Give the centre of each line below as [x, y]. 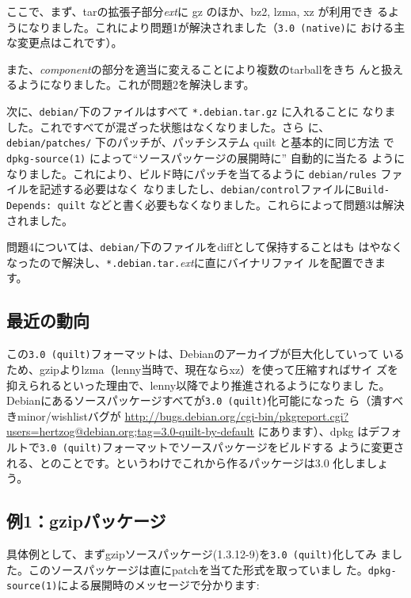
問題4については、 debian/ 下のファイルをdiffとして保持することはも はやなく [205, 247]
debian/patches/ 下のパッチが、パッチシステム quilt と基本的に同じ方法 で [200, 142]
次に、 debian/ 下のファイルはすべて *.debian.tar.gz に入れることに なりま [201, 111]
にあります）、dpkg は [313, 431]
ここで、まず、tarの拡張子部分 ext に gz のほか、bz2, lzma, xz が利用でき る [198, 11]
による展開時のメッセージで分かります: [158, 585]
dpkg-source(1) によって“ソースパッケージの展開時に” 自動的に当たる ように [206, 157]
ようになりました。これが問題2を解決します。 [136, 84]
